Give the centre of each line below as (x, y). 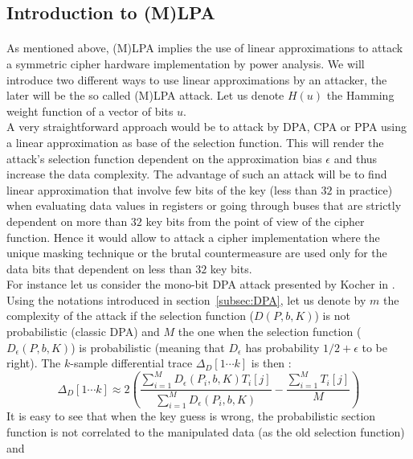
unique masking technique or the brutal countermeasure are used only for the (197, 253)
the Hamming (360, 95)
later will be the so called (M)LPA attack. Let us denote (145, 95)
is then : (271, 363)
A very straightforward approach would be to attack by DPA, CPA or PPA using (207, 127)
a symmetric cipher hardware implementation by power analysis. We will (186, 63)
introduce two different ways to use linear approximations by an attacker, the (197, 79)
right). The (34, 363)
